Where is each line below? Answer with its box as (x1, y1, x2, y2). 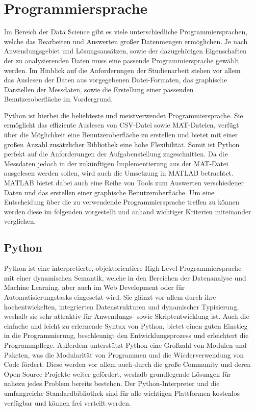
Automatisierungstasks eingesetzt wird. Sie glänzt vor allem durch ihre (4, 291, 216, 302)
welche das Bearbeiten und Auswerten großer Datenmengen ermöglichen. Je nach (4, 36, 248, 46)
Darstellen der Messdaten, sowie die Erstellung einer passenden (4, 84, 194, 94)
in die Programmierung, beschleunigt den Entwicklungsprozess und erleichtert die (4, 330, 249, 340)
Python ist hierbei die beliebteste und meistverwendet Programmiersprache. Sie (4, 110, 243, 120)
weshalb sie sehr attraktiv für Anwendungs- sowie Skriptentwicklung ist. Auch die (4, 311, 249, 321)
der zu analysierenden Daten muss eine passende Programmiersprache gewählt (4, 55, 239, 65)
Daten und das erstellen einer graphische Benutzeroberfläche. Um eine (4, 187, 214, 197)
